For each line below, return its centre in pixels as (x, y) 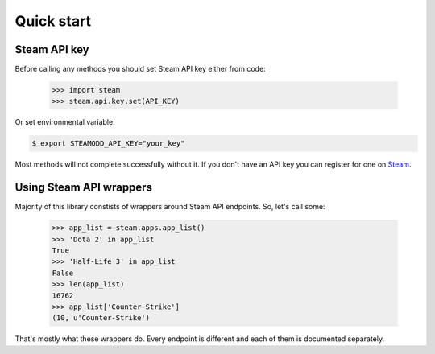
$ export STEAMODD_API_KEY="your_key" (108, 144)
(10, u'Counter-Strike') (101, 318)
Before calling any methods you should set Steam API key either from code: (140, 69)
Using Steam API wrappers (84, 188)
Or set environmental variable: (65, 122)
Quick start (53, 21)
